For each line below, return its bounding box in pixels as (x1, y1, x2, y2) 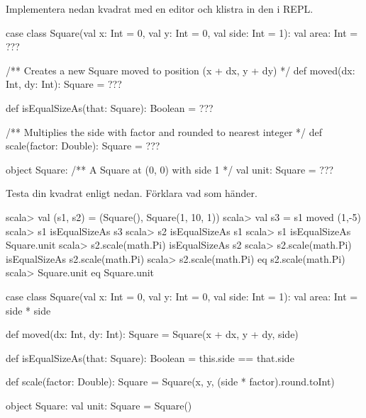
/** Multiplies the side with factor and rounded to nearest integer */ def (6, 124, 323, 139)
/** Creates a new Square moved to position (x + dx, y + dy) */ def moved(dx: (6, 62, 355, 77)
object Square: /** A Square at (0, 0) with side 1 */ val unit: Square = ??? (6, 162, 334, 176)
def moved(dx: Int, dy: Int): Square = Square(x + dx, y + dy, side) (6, 327, 299, 341)
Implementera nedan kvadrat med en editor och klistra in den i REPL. (6, 1, 314, 16)
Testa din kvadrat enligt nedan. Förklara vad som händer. (6, 186, 257, 200)
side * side (6, 303, 51, 317)
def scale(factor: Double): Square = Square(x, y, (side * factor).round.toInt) (6, 374, 335, 389)
